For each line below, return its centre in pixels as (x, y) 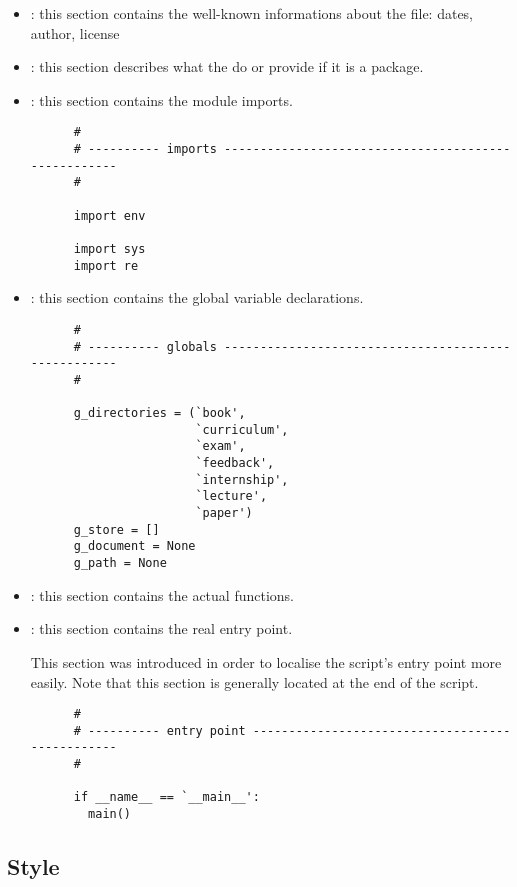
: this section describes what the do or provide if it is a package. (227, 66)
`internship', (242, 479)
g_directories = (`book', (159, 413)
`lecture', (231, 496)
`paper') (224, 513)
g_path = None (120, 563)
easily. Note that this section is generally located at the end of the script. (254, 681)
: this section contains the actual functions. (162, 594)
